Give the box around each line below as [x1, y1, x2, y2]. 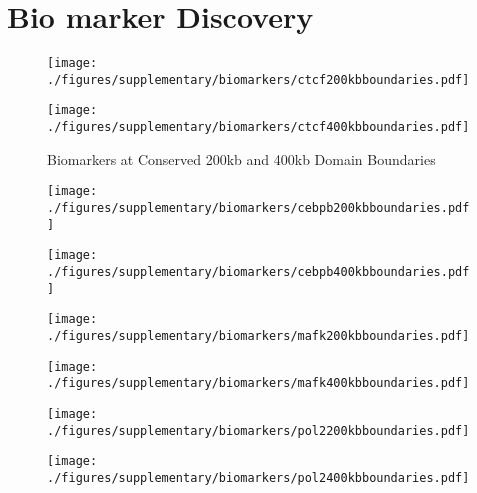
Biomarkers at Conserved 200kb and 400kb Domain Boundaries [47, 148, 436, 169]
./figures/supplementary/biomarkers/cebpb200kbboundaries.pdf [47, 201, 470, 215]
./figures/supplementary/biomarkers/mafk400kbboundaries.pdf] [47, 376, 470, 391]
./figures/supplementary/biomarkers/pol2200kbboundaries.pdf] [47, 423, 470, 438]
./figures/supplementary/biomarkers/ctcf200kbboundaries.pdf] [47, 72, 470, 87]
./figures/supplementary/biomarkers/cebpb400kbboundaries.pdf [47, 264, 470, 279]
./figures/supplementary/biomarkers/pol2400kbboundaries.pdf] [47, 470, 470, 485]
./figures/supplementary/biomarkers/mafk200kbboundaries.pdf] [47, 328, 470, 343]
